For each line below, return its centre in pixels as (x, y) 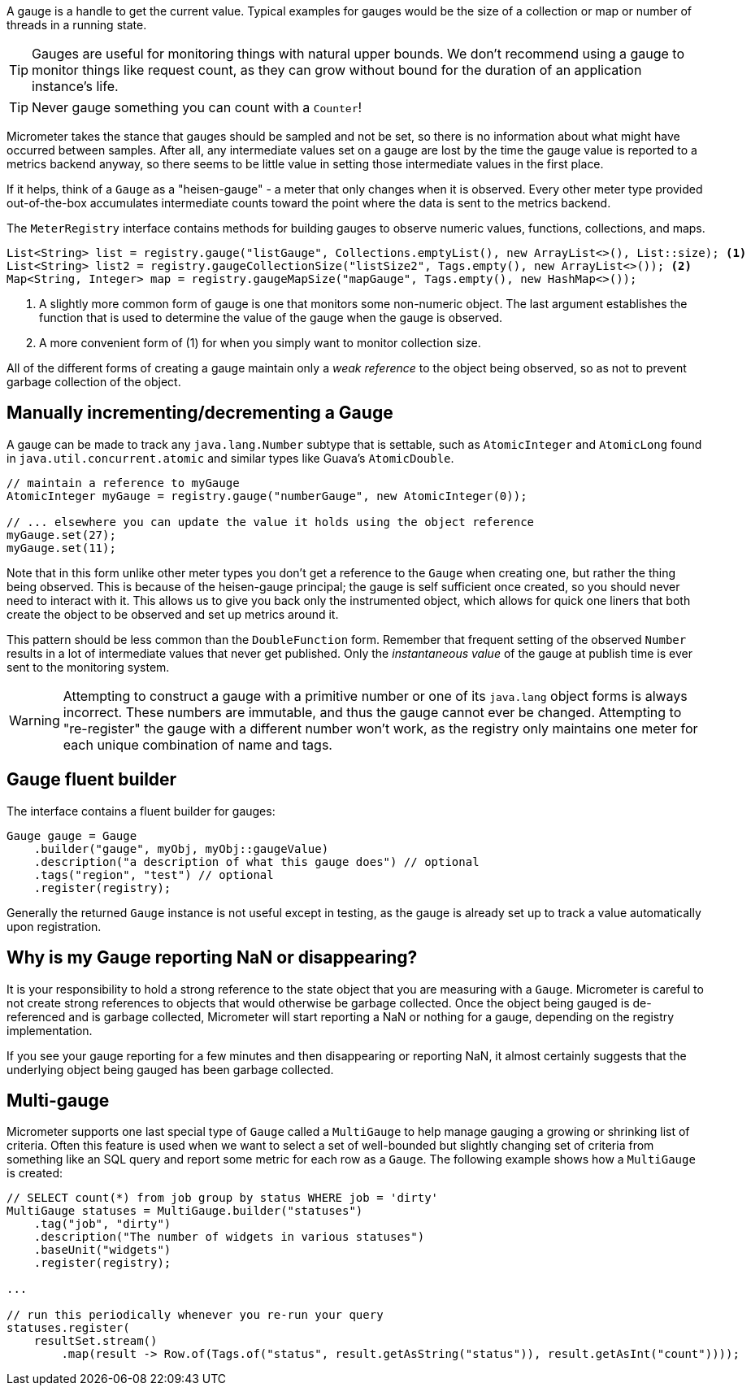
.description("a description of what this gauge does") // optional (256, 861)
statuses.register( (68, 1328)
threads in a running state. (77, 25)
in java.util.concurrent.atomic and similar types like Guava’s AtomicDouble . (230, 458)
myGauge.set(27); (61, 535)
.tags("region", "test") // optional (154, 874)
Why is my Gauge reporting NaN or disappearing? (212, 958)
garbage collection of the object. (94, 382)
